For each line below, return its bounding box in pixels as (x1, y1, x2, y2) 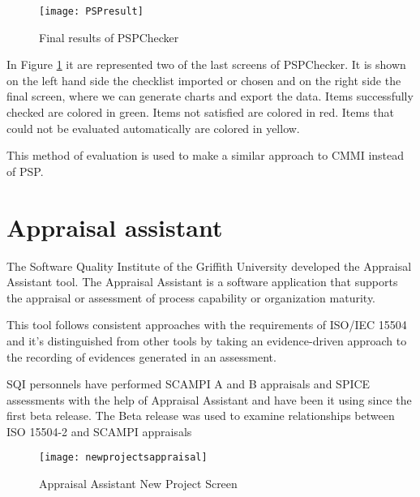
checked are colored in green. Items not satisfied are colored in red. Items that (6, 104, 395, 121)
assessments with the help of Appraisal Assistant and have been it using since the (6, 391, 412, 408)
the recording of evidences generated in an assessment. (6, 348, 276, 365)
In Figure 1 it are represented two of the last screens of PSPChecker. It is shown (6, 56, 406, 73)
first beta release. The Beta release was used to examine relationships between (6, 407, 395, 424)
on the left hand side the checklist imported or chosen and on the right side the (6, 71, 401, 88)
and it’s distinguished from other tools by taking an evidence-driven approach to (6, 332, 407, 349)
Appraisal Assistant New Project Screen (39, 475, 238, 492)
